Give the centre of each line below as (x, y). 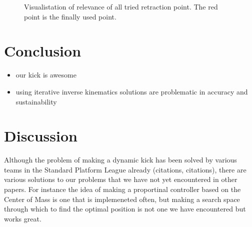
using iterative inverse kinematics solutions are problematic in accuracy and (132, 91)
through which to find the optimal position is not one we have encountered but (125, 209)
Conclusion (43, 51)
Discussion (41, 136)
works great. (23, 218)
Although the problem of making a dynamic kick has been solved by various (120, 160)
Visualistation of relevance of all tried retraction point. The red (121, 6)
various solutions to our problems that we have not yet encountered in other (121, 179)
